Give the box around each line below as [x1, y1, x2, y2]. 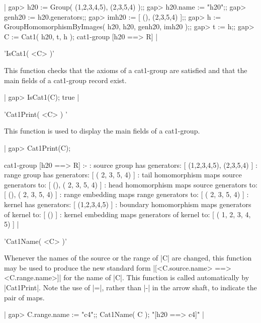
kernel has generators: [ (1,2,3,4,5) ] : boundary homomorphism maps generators [4, 199, 251, 209]
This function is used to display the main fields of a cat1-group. [4, 125, 200, 136]
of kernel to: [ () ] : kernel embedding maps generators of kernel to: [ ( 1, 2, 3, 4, [4, 209, 251, 219]
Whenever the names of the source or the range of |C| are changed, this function [4, 252, 252, 263]
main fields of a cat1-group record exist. [4, 75, 127, 85]
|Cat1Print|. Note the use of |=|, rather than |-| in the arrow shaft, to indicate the [4, 282, 257, 293]
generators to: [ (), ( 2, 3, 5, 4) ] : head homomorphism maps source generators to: [4, 179, 257, 189]
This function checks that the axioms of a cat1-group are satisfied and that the [4, 64, 247, 75]
